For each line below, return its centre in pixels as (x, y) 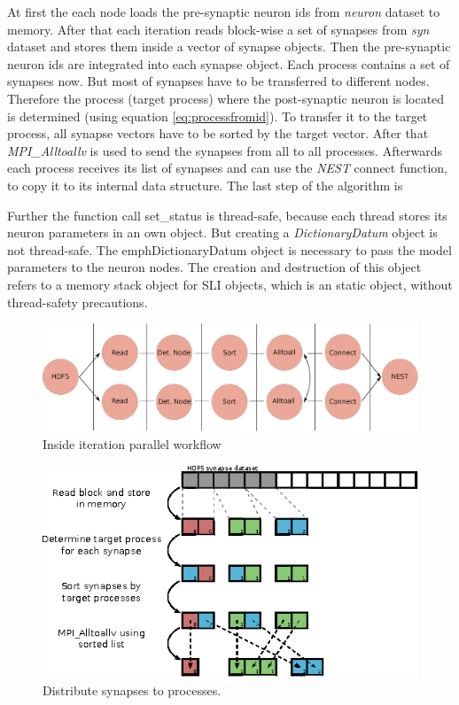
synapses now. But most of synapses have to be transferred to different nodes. (218, 81)
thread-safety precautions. (78, 302)
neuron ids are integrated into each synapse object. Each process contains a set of (229, 63)
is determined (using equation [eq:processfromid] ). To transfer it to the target (218, 116)
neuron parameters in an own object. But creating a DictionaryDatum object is (222, 232)
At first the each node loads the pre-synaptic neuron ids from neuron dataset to (224, 12)
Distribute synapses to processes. (132, 690)
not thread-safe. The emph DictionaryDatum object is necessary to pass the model (229, 249)
